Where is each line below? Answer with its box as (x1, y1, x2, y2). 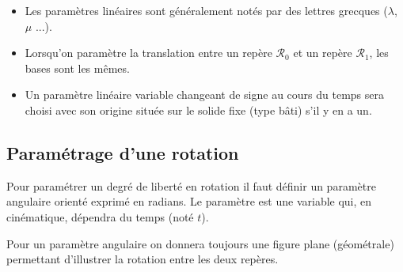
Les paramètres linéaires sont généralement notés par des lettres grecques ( (25, 2, 388, 18)
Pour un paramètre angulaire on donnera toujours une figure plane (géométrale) (6, 235, 394, 251)
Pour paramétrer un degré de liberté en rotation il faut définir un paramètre (6, 177, 376, 194)
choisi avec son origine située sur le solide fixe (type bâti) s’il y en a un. (25, 101, 372, 118)
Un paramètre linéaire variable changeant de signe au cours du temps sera (25, 86, 384, 103)
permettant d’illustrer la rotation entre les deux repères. (6, 251, 279, 267)
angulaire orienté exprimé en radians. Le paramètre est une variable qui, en (6, 193, 372, 210)
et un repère (293, 44, 352, 61)
